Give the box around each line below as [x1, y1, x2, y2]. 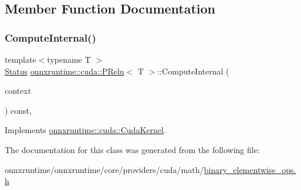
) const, [5, 104, 32, 116]
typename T [47, 53, 91, 65]
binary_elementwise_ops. [204, 163, 296, 175]
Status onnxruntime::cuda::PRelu [5, 65, 124, 77]
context [5, 84, 32, 97]
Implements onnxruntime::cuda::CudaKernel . [5, 124, 166, 136]
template [5, 53, 36, 65]
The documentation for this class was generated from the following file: [5, 143, 260, 155]
